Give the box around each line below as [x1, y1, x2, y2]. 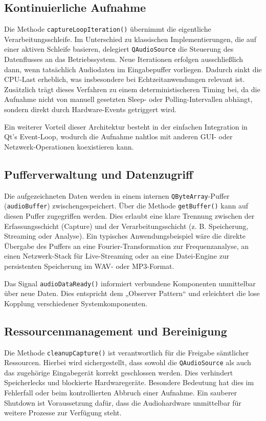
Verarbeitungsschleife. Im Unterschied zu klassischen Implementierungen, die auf [4, 33, 256, 44]
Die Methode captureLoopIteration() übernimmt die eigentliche [4, 24, 211, 34]
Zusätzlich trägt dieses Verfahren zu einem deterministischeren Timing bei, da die [4, 83, 260, 94]
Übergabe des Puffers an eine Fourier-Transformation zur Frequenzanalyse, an [4, 240, 249, 251]
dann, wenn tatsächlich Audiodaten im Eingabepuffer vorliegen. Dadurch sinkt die [4, 64, 262, 74]
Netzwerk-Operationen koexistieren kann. [4, 141, 134, 152]
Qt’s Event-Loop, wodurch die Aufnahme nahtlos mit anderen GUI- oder [4, 131, 233, 142]
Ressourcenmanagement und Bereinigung [4, 323, 227, 339]
